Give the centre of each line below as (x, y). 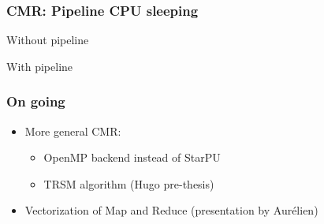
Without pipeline (48, 40)
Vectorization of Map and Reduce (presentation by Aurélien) (171, 210)
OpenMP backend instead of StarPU (132, 157)
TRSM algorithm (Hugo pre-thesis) (129, 183)
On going (36, 101)
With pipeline (40, 66)
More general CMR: (73, 131)
